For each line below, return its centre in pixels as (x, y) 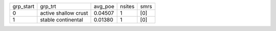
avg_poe (104, 6)
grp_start (24, 6)
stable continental (62, 20)
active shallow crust (64, 13)
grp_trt (48, 6)
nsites (127, 6)
